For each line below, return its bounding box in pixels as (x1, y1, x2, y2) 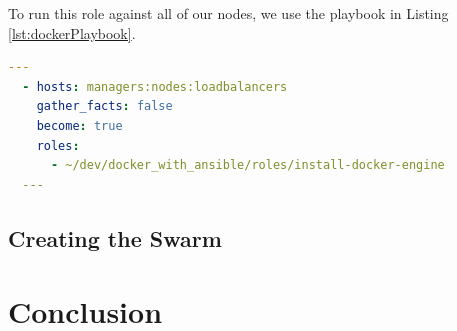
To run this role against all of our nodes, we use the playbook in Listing (8, 3, 449, 23)
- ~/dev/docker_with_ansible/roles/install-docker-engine (50, 158, 445, 173)
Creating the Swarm (8, 222, 222, 253)
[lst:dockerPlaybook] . (8, 22, 136, 43)
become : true (36, 118, 123, 133)
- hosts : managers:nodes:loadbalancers (22, 79, 288, 94)
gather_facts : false (36, 99, 173, 114)
